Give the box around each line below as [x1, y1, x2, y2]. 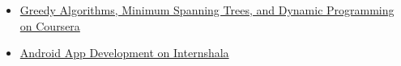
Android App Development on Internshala [19, 44, 229, 61]
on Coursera [19, 17, 80, 34]
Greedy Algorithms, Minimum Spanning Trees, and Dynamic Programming [19, 2, 395, 18]
